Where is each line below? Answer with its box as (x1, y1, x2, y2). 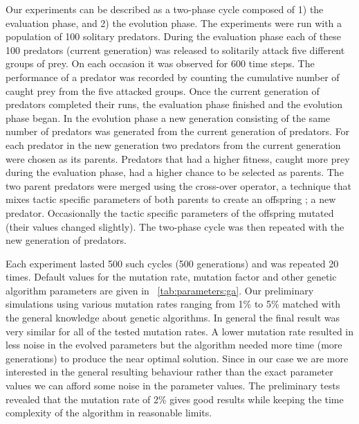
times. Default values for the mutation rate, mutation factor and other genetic (6, 270, 337, 284)
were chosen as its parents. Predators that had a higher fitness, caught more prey (6, 151, 350, 166)
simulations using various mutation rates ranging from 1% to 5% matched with (6, 297, 340, 311)
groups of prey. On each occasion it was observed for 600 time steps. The (6, 56, 315, 71)
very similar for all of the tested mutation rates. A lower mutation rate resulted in (6, 324, 354, 338)
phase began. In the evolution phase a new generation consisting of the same (6, 110, 331, 125)
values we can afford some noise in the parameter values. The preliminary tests (6, 378, 340, 393)
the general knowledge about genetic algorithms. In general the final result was (6, 310, 340, 325)
